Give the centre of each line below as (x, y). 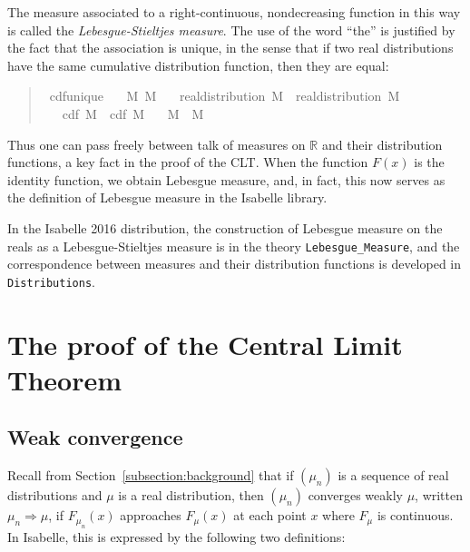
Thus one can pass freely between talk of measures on (157, 144)
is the (429, 162)
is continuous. (415, 515)
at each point (270, 515)
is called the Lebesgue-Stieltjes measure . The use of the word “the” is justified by (231, 30)
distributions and (55, 495)
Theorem (65, 379)
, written (439, 495)
